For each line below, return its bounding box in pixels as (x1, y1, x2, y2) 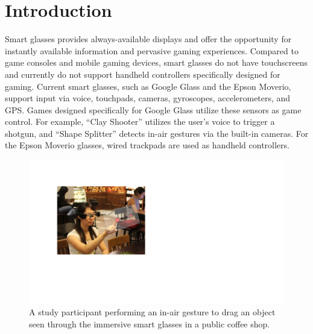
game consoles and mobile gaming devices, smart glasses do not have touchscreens (5, 56, 308, 69)
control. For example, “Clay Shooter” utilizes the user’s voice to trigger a (5, 115, 275, 128)
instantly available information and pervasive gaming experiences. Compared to (5, 44, 299, 57)
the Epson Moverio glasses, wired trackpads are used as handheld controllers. (5, 139, 289, 151)
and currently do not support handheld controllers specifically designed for (5, 68, 280, 80)
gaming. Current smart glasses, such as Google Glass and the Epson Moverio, (5, 80, 291, 92)
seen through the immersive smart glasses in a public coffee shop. (29, 317, 270, 330)
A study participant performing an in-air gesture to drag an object (29, 306, 276, 318)
